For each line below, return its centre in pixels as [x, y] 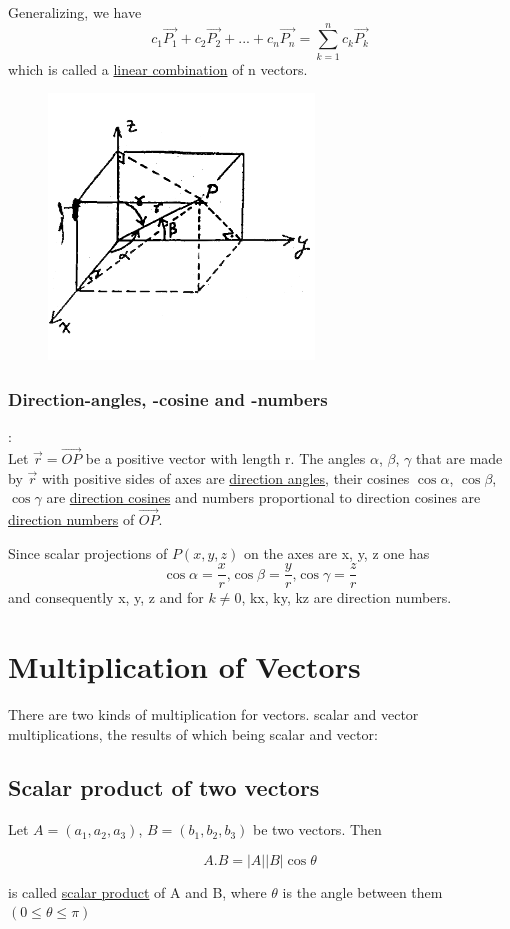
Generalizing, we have [75, 12]
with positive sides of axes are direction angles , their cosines [225, 477]
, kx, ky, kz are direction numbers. [346, 597]
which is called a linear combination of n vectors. [158, 68]
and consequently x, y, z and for [106, 597]
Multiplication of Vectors [184, 665]
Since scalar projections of [88, 552]
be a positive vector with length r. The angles [225, 457]
